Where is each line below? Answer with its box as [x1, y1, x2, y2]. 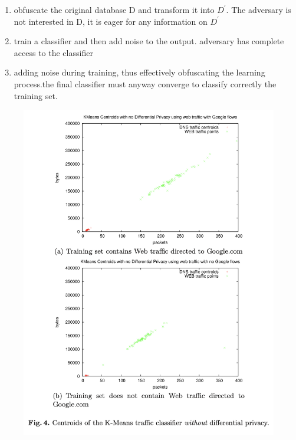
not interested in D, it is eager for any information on [14, 15, 208, 27]
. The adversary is [226, 4, 291, 15]
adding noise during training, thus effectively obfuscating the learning [14, 66, 265, 78]
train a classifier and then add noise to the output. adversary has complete [14, 35, 284, 47]
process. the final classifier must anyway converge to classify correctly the [14, 77, 277, 90]
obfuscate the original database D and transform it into [14, 4, 215, 15]
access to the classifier [14, 46, 93, 58]
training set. [14, 89, 58, 101]
